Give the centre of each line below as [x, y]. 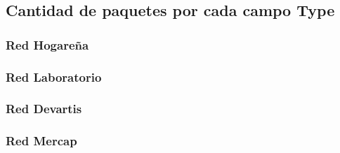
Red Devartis [44, 109]
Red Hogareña [47, 44]
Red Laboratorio [54, 76]
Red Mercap [41, 141]
